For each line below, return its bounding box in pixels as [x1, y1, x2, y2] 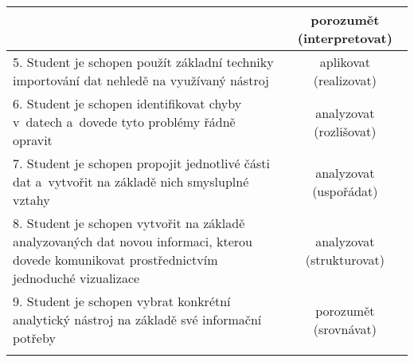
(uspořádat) [312, 181, 378, 200]
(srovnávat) [313, 319, 377, 338]
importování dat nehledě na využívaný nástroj [13, 71, 270, 89]
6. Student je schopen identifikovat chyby [13, 94, 242, 112]
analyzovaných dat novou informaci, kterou [13, 232, 253, 250]
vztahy [13, 191, 50, 209]
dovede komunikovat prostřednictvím [13, 250, 218, 269]
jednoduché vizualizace [13, 269, 140, 287]
